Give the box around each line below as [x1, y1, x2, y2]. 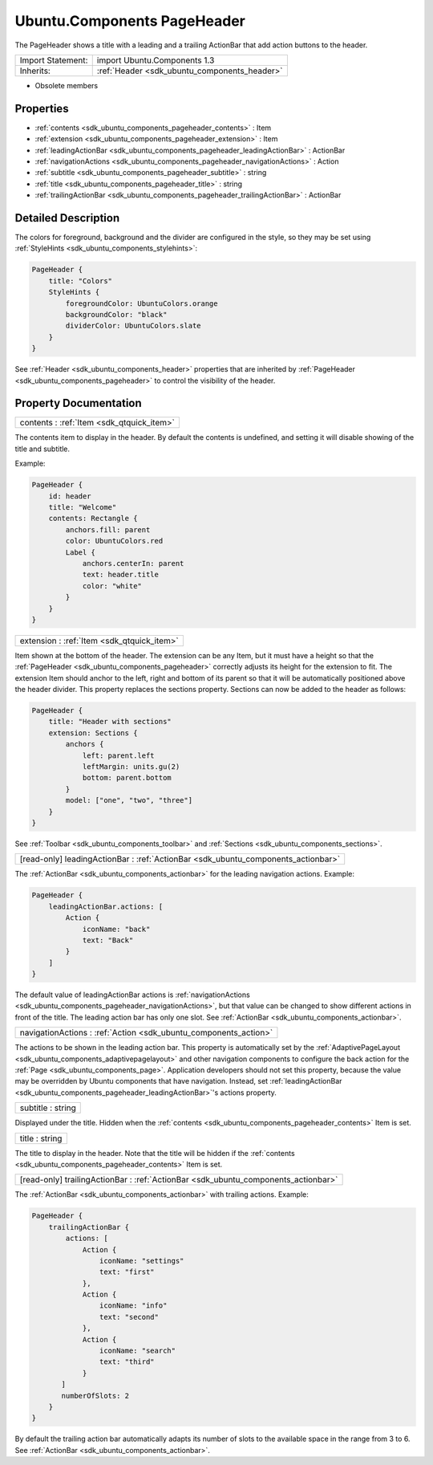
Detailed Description [14, 211, 120, 225]
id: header [48, 491, 91, 501]
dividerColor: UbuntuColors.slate [65, 321, 201, 331]
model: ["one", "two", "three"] [65, 796, 192, 805]
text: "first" [99, 1268, 156, 1276]
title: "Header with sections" [48, 717, 172, 726]
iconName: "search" [99, 1346, 176, 1356]
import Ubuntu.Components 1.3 [96, 55, 215, 66]
